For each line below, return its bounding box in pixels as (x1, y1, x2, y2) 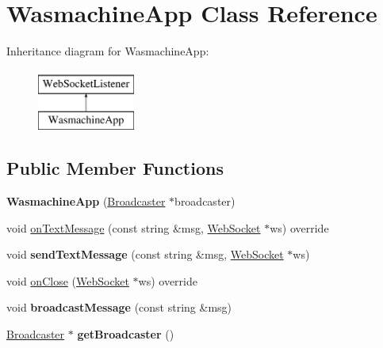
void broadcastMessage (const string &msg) (6, 299, 232, 316)
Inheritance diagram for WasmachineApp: (6, 43, 209, 59)
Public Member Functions (6, 156, 224, 180)
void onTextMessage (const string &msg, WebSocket (6, 219, 261, 236)
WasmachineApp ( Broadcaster (6, 193, 166, 210)
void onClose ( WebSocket (6, 272, 129, 289)
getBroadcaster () (77, 326, 174, 342)
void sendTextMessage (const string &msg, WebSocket (6, 246, 284, 263)
